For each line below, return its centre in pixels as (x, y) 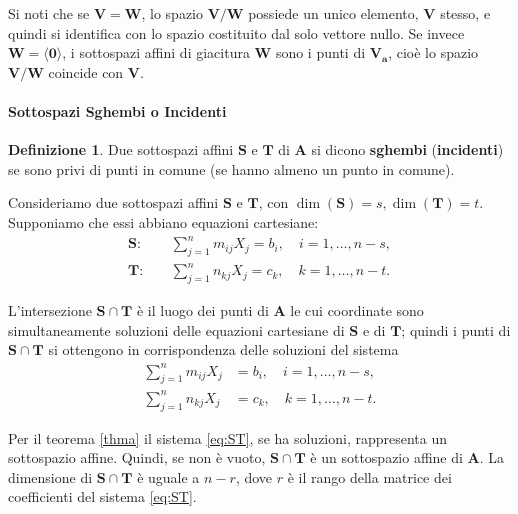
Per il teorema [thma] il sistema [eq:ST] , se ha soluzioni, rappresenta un (228, 437)
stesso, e (465, 13)
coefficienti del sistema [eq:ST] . (102, 496)
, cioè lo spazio (433, 52)
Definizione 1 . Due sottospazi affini (121, 149)
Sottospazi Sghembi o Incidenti (117, 110)
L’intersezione (50, 310)
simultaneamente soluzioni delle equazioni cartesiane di (176, 329)
